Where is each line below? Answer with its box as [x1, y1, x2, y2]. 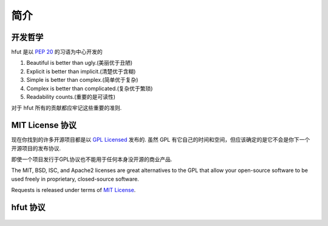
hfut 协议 [11, 202, 46, 213]
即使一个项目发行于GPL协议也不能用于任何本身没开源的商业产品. [11, 156, 173, 163]
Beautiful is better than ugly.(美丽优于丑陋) [26, 59, 133, 67]
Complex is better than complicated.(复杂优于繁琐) [26, 85, 153, 92]
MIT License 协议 [11, 120, 77, 130]
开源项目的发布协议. [11, 144, 61, 151]
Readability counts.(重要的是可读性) [26, 93, 115, 101]
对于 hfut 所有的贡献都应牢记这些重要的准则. [11, 104, 122, 111]
